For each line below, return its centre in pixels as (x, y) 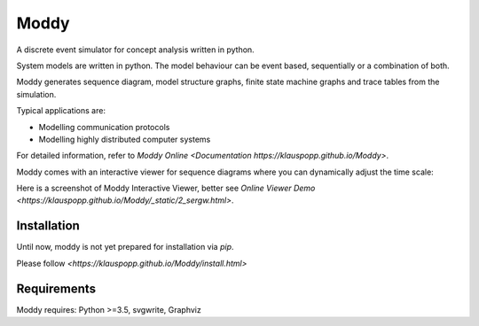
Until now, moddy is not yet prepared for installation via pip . (125, 247)
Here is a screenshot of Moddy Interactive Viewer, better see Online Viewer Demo (166, 188)
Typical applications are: (61, 111)
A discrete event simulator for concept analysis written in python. (135, 50)
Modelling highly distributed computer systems (125, 139)
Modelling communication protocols (104, 127)
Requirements (56, 288)
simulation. (36, 94)
